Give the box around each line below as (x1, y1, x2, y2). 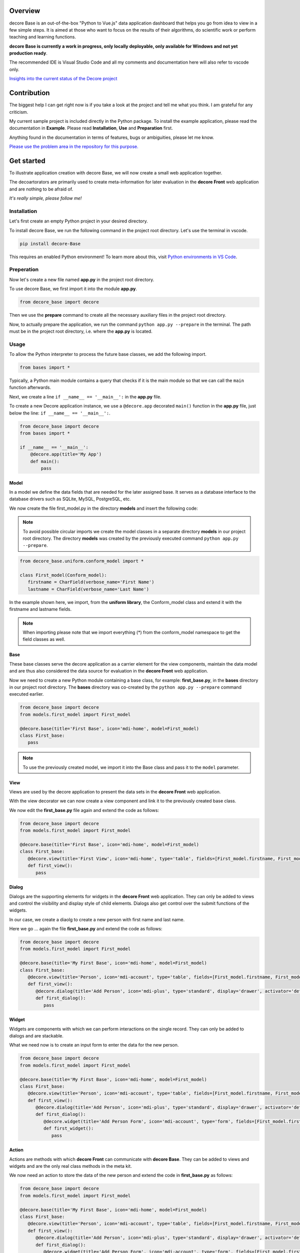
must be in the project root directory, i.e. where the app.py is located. (9, 328, 152, 334)
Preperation (9, 266, 39, 273)
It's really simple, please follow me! (9, 195, 82, 201)
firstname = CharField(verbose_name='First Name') (27, 579, 154, 585)
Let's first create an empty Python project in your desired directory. (9, 218, 148, 224)
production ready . (9, 50, 47, 56)
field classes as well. (22, 637, 65, 643)
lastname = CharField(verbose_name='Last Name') (27, 586, 149, 592)
